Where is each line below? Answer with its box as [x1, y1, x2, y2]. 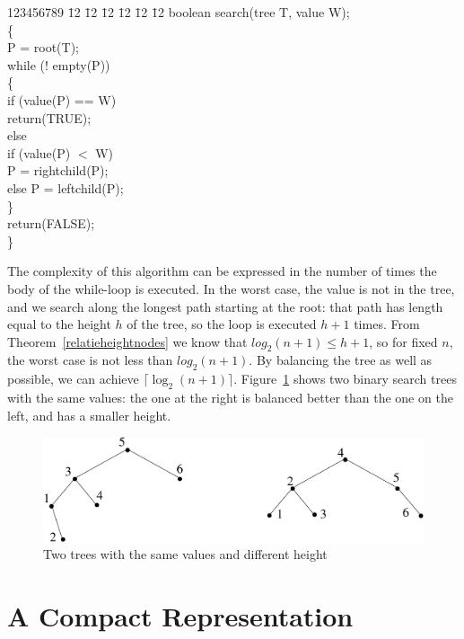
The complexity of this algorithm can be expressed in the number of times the [7, 262, 437, 280]
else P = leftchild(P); [7, 178, 124, 197]
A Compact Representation [7, 598, 354, 635]
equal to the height [7, 315, 111, 333]
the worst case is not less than [7, 351, 173, 369]
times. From [354, 315, 420, 333]
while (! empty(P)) [7, 55, 110, 74]
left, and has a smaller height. [7, 405, 171, 424]
